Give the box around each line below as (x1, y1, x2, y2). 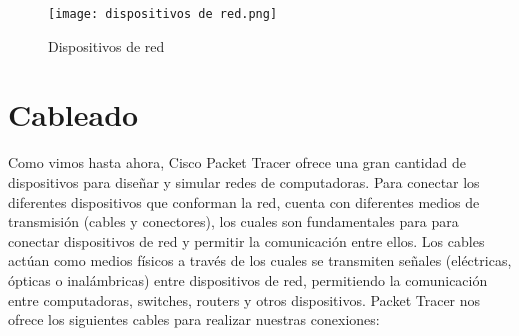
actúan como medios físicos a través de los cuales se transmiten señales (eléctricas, (8, 250, 512, 271)
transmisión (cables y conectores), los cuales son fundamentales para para (8, 211, 459, 232)
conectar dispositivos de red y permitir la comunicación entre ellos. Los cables (8, 230, 485, 251)
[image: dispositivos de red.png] (48, 7, 278, 21)
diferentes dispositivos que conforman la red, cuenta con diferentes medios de (8, 191, 480, 212)
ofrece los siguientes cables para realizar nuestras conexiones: (8, 309, 380, 330)
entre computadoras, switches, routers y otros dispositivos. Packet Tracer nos (8, 289, 481, 310)
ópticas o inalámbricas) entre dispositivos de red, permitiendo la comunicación (8, 269, 488, 290)
